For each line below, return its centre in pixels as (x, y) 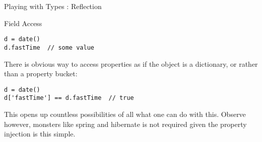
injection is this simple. (40, 134)
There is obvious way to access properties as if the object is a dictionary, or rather (131, 63)
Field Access (23, 23)
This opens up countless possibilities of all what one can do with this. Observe (125, 114)
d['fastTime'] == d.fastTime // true (69, 98)
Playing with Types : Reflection (53, 6)
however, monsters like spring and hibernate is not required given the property (125, 124)
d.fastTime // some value (49, 47)
